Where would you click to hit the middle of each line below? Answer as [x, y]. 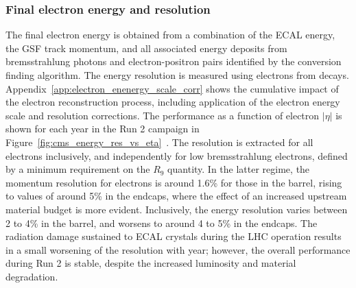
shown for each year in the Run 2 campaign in [103, 129]
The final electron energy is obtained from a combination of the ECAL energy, [170, 35]
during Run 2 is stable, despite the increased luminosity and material [151, 263]
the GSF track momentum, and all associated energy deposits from [146, 48]
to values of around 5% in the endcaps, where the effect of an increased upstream [176, 196]
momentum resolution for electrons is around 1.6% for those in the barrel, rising [174, 182]
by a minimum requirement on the [78, 169]
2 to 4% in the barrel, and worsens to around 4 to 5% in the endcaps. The [162, 223]
